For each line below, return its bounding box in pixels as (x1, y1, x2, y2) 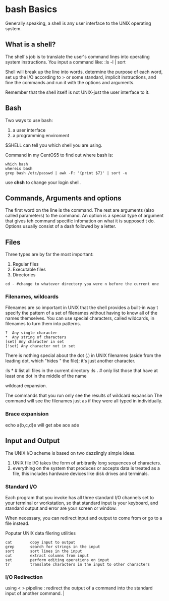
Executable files (12, 266, 46, 273)
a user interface (12, 127, 46, 133)
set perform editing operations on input (5, 557, 109, 563)
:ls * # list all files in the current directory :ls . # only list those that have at (5, 368, 158, 374)
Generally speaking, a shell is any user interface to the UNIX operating (5, 20, 151, 26)
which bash (5, 161, 28, 167)
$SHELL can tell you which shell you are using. (5, 142, 102, 148)
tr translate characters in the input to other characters (5, 562, 150, 567)
